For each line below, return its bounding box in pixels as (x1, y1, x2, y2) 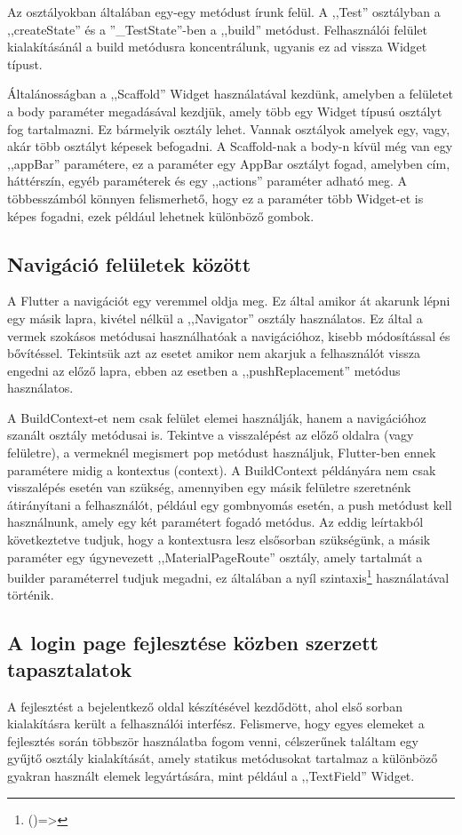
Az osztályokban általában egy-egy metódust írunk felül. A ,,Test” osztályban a (7, 3, 441, 20)
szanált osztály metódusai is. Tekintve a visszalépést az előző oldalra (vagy (7, 425, 414, 444)
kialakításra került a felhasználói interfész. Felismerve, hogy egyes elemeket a (7, 714, 425, 733)
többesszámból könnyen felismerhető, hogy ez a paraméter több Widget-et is (7, 188, 424, 207)
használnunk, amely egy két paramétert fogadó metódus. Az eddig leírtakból (7, 513, 424, 531)
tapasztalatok (7, 655, 132, 682)
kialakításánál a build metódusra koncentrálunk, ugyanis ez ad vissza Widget (7, 37, 427, 56)
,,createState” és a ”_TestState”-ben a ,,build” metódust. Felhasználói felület (7, 20, 428, 38)
